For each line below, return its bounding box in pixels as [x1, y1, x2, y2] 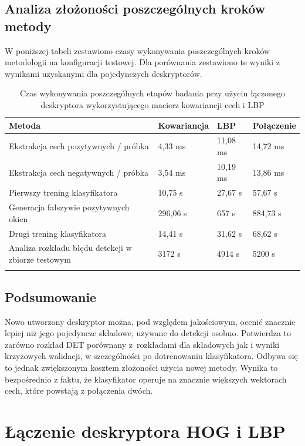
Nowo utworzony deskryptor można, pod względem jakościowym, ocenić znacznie [5, 315, 296, 327]
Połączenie [252, 119, 296, 131]
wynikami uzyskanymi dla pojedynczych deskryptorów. [5, 67, 202, 79]
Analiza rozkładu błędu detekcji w [9, 242, 132, 254]
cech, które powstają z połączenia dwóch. [5, 384, 153, 397]
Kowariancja [158, 119, 209, 131]
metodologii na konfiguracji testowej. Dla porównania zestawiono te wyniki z [5, 56, 280, 68]
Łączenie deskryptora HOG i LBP [5, 418, 286, 442]
